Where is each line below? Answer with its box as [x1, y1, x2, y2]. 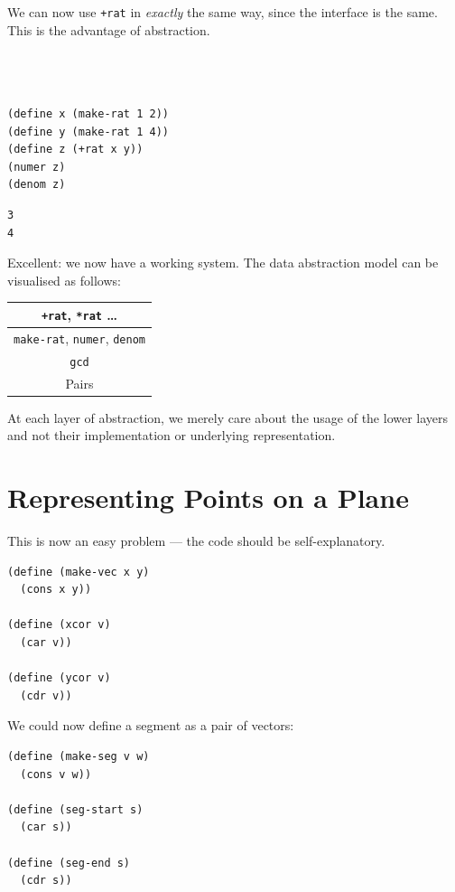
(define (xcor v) [7, 618, 111, 632]
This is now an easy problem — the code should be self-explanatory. [7, 531, 385, 549]
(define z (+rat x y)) [7, 143, 144, 156]
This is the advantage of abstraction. [7, 20, 210, 39]
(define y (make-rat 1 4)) [7, 125, 169, 138]
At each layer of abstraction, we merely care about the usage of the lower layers [7, 408, 449, 427]
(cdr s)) [20, 874, 72, 887]
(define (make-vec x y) [7, 565, 150, 578]
